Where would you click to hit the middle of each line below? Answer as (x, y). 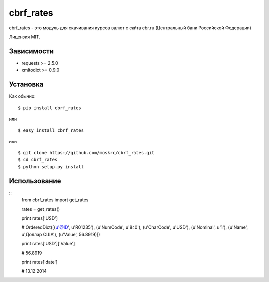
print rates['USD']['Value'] (48, 244)
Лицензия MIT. (25, 37)
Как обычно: (22, 96)
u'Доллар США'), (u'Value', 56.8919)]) (61, 234)
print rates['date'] (40, 262)
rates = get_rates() (41, 209)
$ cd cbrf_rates (38, 160)
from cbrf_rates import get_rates (55, 200)
